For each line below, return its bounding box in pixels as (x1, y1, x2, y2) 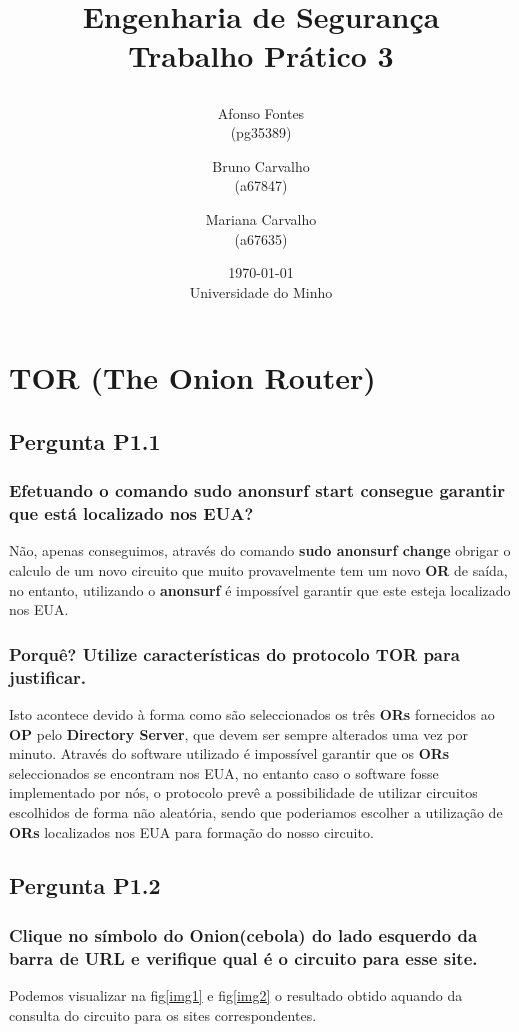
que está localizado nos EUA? (9, 501, 254, 526)
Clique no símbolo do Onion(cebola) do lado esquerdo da (9, 922, 478, 947)
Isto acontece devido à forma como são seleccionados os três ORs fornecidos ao (9, 703, 495, 724)
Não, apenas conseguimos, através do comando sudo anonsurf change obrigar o (9, 540, 511, 561)
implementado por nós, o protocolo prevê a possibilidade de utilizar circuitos (9, 782, 478, 803)
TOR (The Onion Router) (9, 357, 376, 398)
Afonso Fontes (217, 102, 305, 123)
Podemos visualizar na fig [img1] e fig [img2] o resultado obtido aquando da (9, 985, 463, 1006)
